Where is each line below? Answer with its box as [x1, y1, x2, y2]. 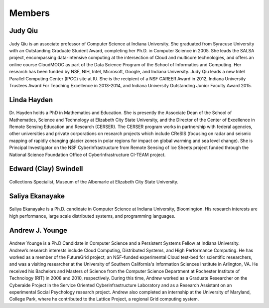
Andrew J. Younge [9, 226, 67, 234]
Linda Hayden [9, 95, 53, 104]
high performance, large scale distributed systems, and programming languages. [9, 213, 175, 219]
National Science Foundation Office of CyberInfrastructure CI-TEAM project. [9, 152, 166, 157]
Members [9, 7, 50, 18]
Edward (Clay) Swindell [9, 164, 83, 173]
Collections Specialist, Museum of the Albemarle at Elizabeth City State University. [9, 179, 179, 185]
